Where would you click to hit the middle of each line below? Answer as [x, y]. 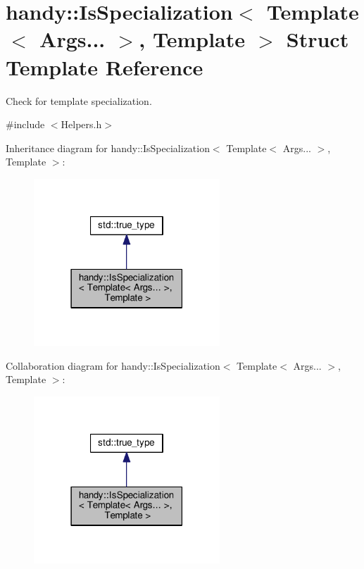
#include [25, 124]
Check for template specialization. [79, 100]
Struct [318, 39]
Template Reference [105, 67]
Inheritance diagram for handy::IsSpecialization [108, 148]
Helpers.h [81, 124]
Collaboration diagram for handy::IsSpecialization [113, 365]
